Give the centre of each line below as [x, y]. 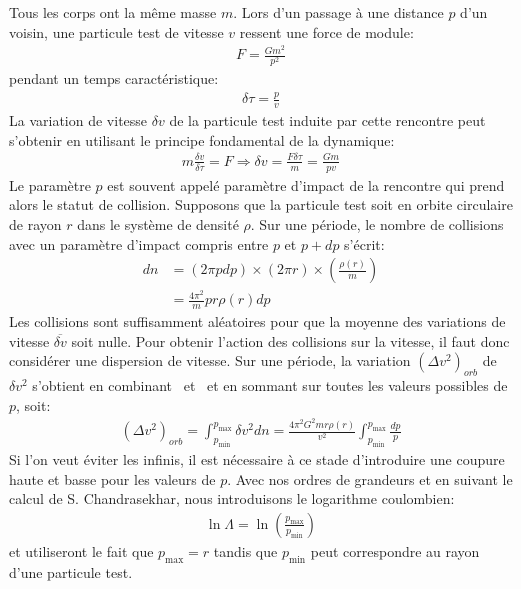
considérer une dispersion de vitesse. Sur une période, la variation [210, 360]
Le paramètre [50, 184]
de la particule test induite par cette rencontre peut [327, 120]
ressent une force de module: [326, 31]
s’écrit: [364, 243]
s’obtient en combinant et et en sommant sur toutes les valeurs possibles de [270, 385]
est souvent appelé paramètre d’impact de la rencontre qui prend [306, 184]
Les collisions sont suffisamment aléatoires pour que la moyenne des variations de [257, 321]
